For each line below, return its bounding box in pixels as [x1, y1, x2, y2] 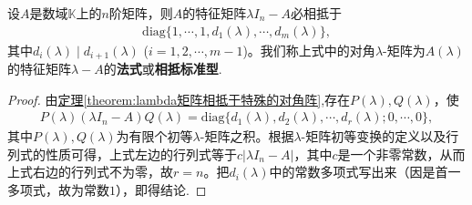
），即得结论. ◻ [116, 180, 207, 200]
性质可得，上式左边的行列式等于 [45, 144, 237, 163]
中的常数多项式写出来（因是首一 [269, 162, 461, 181]
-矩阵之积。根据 [200, 127, 294, 146]
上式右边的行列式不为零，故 [7, 162, 173, 181]
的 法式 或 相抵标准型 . [103, 59, 222, 78]
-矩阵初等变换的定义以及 [301, 127, 446, 146]
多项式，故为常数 [7, 180, 109, 200]
